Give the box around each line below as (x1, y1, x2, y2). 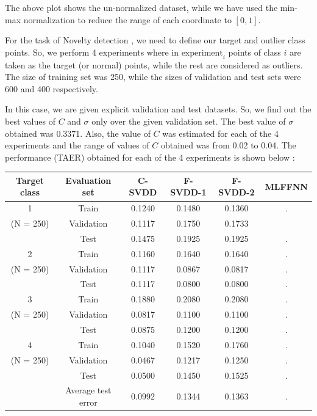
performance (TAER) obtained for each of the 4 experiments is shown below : (5, 150, 295, 163)
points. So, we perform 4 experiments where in (5, 45, 179, 58)
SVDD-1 (170, 186, 207, 199)
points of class (228, 45, 281, 58)
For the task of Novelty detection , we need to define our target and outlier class (5, 34, 305, 46)
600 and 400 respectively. (5, 82, 98, 95)
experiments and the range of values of (5, 139, 149, 151)
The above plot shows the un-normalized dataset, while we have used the (5, 1, 278, 13)
